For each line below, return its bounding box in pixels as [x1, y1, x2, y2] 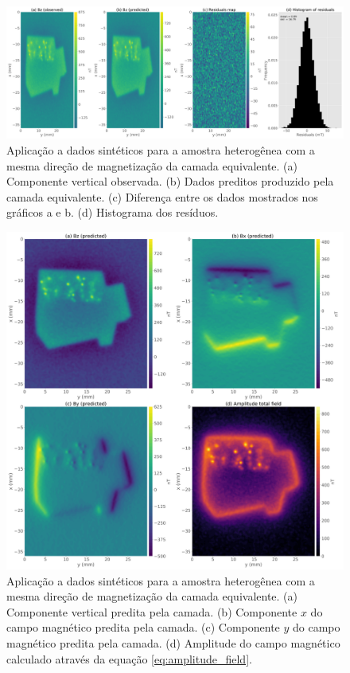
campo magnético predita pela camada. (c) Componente [6, 619, 280, 636]
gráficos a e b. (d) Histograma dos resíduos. [6, 204, 219, 221]
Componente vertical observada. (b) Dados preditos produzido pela [6, 173, 334, 190]
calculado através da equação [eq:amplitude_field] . [6, 650, 252, 667]
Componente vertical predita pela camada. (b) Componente [6, 603, 297, 620]
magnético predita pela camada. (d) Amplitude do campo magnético [6, 634, 340, 651]
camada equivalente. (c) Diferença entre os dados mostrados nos [6, 188, 318, 205]
